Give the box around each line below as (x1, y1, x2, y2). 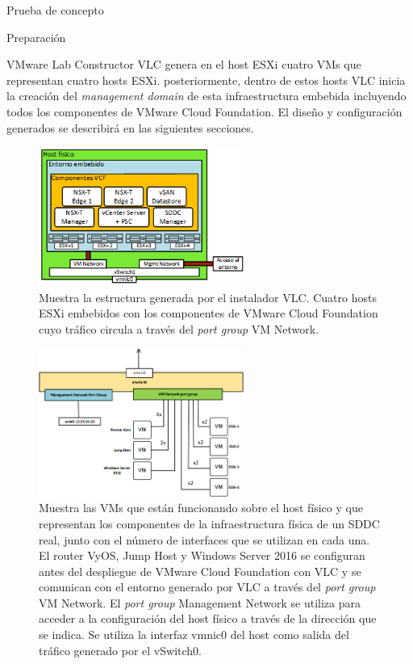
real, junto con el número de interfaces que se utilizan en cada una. (39, 531, 370, 548)
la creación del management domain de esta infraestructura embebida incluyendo (6, 87, 407, 104)
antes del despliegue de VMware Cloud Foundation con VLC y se (39, 562, 361, 579)
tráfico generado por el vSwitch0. (39, 641, 202, 658)
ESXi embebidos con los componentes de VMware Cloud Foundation (39, 305, 378, 321)
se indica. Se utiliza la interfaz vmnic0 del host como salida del (39, 626, 349, 643)
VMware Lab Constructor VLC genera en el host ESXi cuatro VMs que (6, 56, 361, 73)
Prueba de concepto (6, 2, 104, 18)
